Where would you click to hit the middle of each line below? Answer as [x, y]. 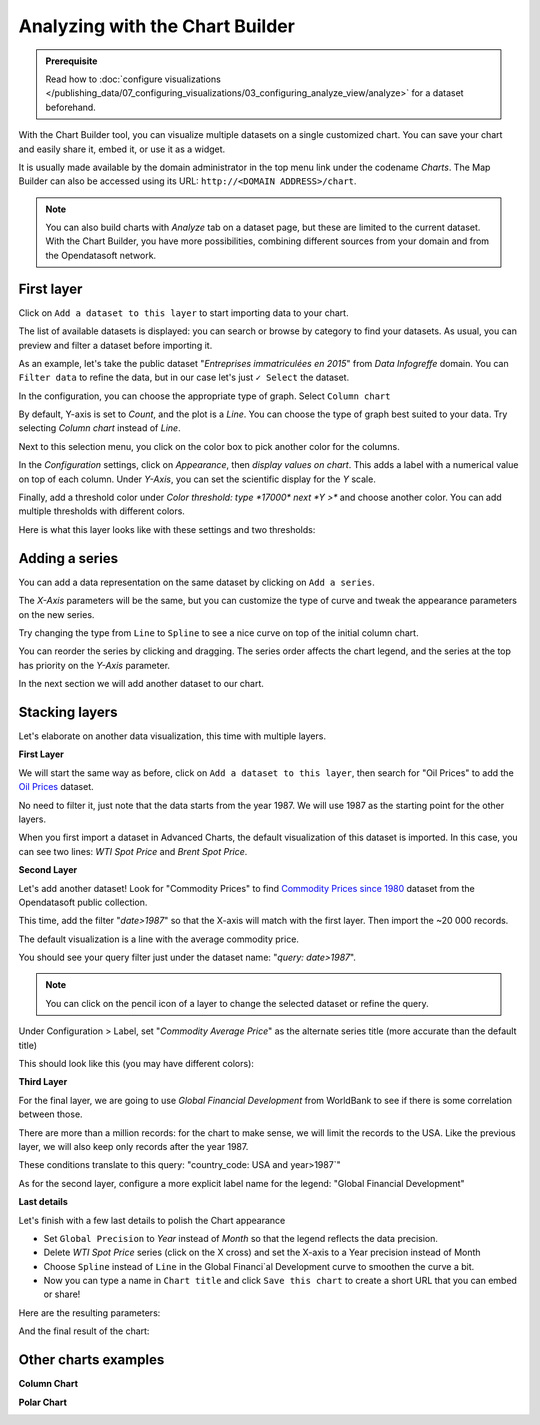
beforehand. [71, 107]
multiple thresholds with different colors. [101, 511]
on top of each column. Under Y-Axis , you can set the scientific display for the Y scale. [197, 479]
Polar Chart [42, 1402]
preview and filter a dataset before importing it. [115, 345]
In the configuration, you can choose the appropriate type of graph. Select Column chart [204, 396]
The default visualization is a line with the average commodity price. [159, 939]
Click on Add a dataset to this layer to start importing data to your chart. [183, 312]
